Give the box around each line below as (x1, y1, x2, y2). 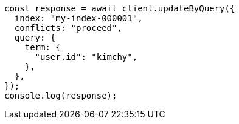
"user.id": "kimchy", (35, 52, 138, 62)
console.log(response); (4, 91, 117, 100)
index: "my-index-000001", (14, 13, 143, 23)
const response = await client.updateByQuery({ (4, 4, 235, 13)
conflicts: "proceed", (14, 23, 122, 33)
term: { (24, 42, 61, 52)
